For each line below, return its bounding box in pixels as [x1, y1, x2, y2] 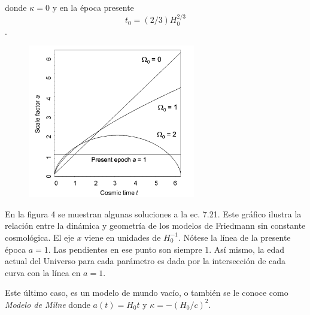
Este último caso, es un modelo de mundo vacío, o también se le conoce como [5, 286, 288, 299]
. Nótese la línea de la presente [178, 231, 291, 243]
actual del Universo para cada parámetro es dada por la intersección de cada [5, 255, 286, 267]
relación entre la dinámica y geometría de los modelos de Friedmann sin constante [5, 219, 306, 232]
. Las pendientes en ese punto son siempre [48, 243, 202, 255]
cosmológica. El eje [5, 231, 74, 243]
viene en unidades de [84, 231, 161, 243]
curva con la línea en [5, 266, 81, 278]
